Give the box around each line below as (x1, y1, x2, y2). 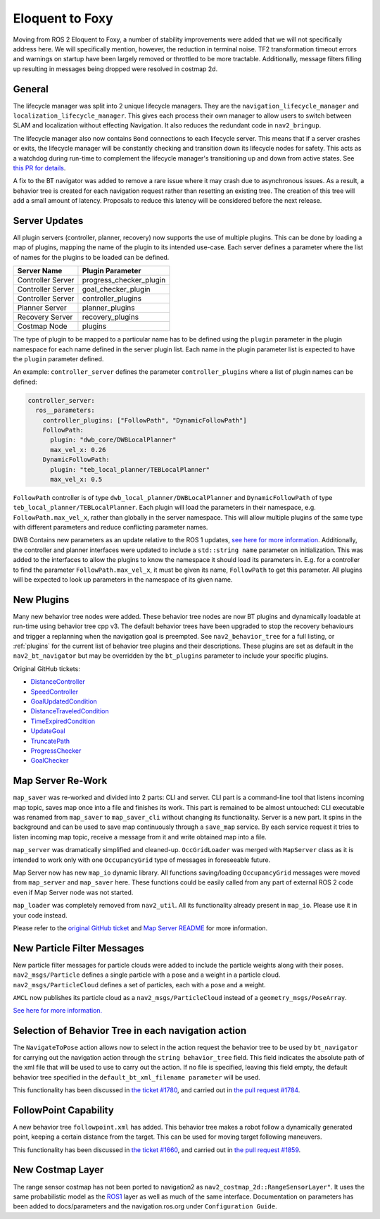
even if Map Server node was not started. (13, 888, 134, 896)
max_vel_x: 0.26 (50, 446, 106, 454)
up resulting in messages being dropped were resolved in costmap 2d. (13, 64, 218, 73)
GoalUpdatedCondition (30, 697, 98, 706)
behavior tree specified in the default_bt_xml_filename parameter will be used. (13, 1073, 260, 1081)
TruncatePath (30, 737, 70, 745)
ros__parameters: (35, 406, 95, 415)
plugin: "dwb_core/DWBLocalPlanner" (50, 436, 177, 444)
